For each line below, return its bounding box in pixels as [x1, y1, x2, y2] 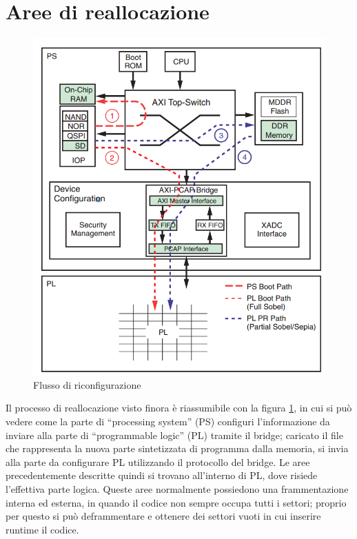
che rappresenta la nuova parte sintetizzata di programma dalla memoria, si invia [6, 441, 349, 456]
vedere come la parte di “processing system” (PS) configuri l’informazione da [6, 414, 330, 429]
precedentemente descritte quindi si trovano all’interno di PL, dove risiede [6, 468, 318, 482]
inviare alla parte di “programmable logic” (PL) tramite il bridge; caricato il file [6, 427, 343, 442]
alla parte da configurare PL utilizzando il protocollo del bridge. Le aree [6, 454, 310, 469]
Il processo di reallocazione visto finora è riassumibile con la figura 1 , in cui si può [6, 400, 352, 415]
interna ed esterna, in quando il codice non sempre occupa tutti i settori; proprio [6, 495, 347, 509]
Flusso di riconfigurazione [33, 377, 141, 391]
